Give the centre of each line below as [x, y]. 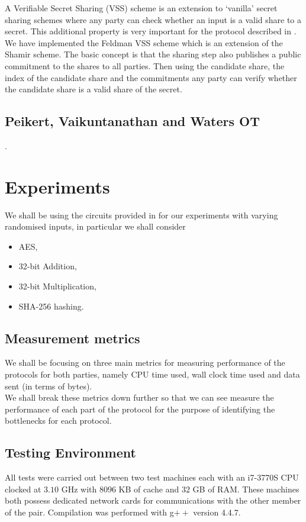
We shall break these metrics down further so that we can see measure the [139, 397]
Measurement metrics [73, 338]
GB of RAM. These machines [246, 489]
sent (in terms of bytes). [49, 386]
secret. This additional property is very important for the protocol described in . [151, 31]
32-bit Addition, [48, 266]
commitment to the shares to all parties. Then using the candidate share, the [145, 65]
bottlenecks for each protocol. [58, 420]
